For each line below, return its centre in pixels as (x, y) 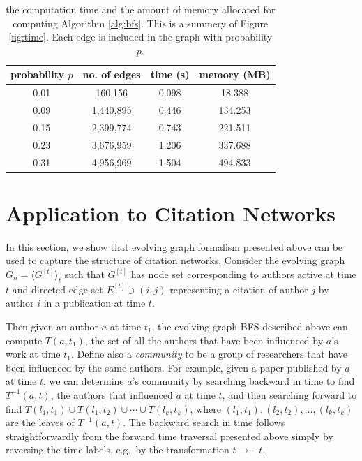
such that (84, 274)
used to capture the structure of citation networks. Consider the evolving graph (175, 260)
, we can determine (84, 381)
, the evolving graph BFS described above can (250, 326)
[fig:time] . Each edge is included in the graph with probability (141, 37)
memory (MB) (235, 74)
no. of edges (112, 74)
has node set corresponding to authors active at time (243, 274)
